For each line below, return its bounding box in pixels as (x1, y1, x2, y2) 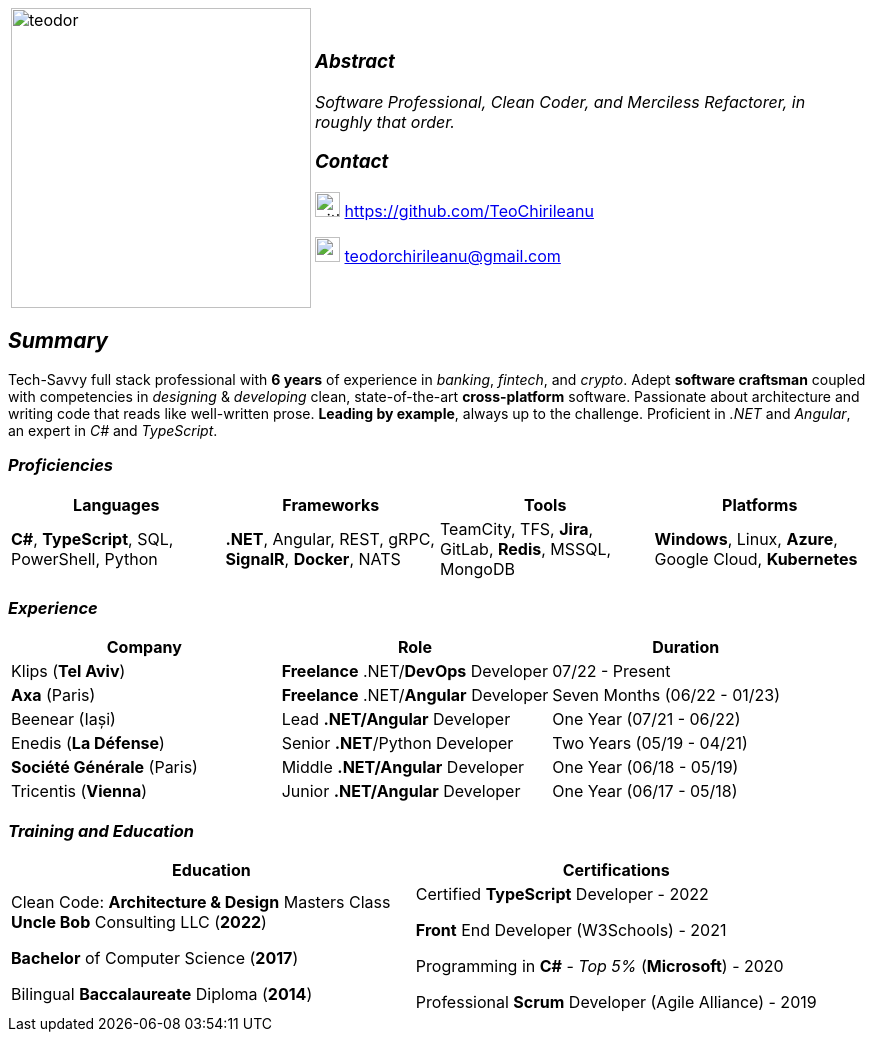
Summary (8, 328, 108, 354)
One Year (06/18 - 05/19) (552, 757, 739, 778)
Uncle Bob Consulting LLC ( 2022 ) (11, 912, 267, 933)
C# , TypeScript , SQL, (11, 528, 174, 549)
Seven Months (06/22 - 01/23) (552, 685, 781, 706)
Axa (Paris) (11, 685, 96, 706)
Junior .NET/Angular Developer (281, 781, 521, 802)
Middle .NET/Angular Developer (281, 757, 525, 778)
